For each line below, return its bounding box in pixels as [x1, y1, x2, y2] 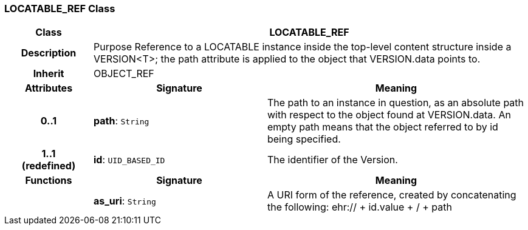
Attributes [24, 82, 73, 95]
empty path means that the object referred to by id [267, 121, 498, 134]
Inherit [33, 67, 64, 80]
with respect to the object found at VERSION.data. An [267, 109, 511, 121]
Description [21, 47, 77, 59]
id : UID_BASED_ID [93, 154, 165, 166]
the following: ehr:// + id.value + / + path [267, 201, 452, 214]
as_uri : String [93, 195, 156, 208]
